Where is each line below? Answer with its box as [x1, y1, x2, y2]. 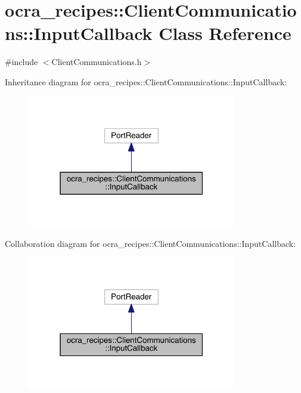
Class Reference [159, 21, 291, 45]
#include [5, 55, 38, 68]
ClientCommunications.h [51, 55, 142, 68]
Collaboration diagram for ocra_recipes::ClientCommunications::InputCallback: [5, 237, 296, 249]
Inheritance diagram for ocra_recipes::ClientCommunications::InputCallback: [5, 75, 287, 88]
